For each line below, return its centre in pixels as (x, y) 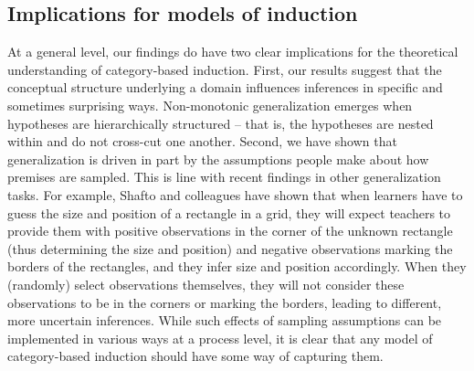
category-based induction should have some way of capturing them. (195, 356)
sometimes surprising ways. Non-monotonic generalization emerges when (210, 105)
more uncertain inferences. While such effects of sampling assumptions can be (225, 320)
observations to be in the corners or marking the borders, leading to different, (225, 302)
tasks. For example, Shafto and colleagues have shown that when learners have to (235, 194)
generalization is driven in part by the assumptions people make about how (218, 159)
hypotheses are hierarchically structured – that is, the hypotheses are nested (221, 123)
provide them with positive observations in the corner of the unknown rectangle (230, 231)
